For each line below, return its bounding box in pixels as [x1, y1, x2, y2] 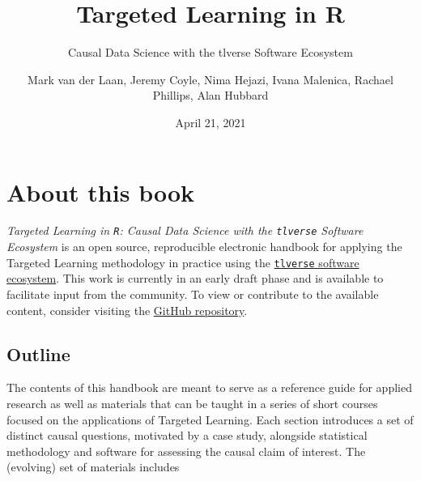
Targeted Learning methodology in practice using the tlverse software [6, 253, 359, 270]
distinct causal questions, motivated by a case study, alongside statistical [6, 427, 368, 444]
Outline [6, 341, 70, 366]
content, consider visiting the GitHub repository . [6, 301, 248, 318]
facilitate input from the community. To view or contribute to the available [6, 285, 379, 302]
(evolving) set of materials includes [6, 458, 180, 475]
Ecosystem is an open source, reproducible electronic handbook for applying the [6, 238, 402, 255]
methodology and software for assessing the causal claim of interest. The [6, 442, 366, 459]
